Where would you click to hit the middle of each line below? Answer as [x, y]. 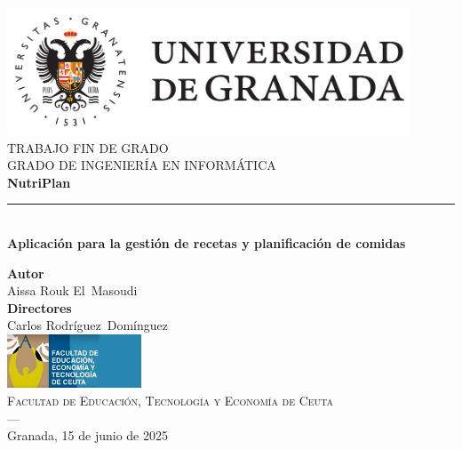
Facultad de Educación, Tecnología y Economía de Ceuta [170, 400]
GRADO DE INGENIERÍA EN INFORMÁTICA [142, 165]
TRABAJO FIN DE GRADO [88, 147]
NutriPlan [39, 182]
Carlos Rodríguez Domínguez [88, 325]
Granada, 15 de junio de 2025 [88, 435]
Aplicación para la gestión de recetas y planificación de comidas [207, 242]
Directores [40, 307]
